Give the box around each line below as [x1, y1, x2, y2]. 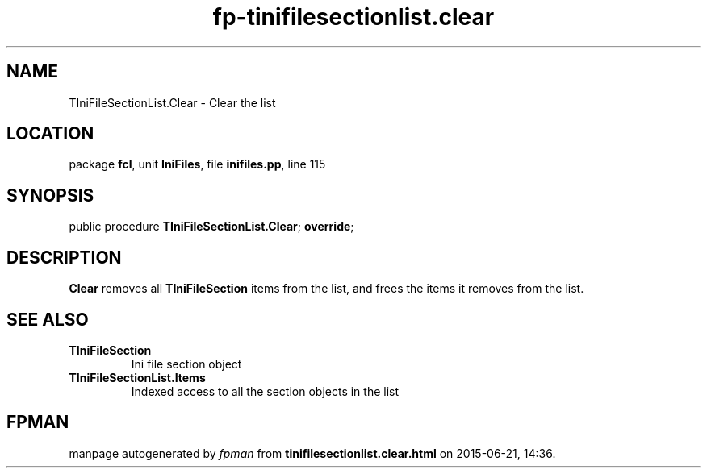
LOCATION [6, 123, 94, 144]
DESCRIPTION [6, 247, 122, 268]
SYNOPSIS [6, 185, 94, 206]
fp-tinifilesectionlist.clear [212, 3, 495, 31]
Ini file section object [131, 356, 242, 371]
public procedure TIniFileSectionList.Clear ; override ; [69, 219, 354, 234]
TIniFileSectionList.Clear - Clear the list [69, 95, 276, 110]
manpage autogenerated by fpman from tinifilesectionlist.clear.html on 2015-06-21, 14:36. [69, 446, 556, 460]
